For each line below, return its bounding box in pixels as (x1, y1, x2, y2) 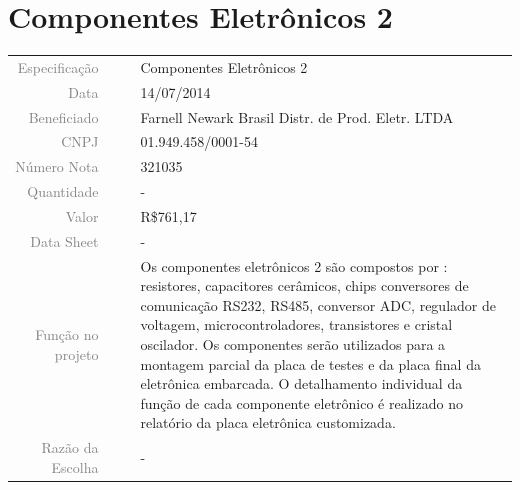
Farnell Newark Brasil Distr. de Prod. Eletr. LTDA (140, 106, 454, 127)
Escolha (51, 456, 99, 477)
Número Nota (15, 156, 99, 177)
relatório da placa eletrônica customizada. (140, 412, 396, 433)
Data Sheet (30, 230, 99, 251)
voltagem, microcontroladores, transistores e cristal (140, 314, 453, 335)
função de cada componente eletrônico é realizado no (140, 392, 463, 413)
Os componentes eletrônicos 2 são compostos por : (140, 255, 448, 276)
